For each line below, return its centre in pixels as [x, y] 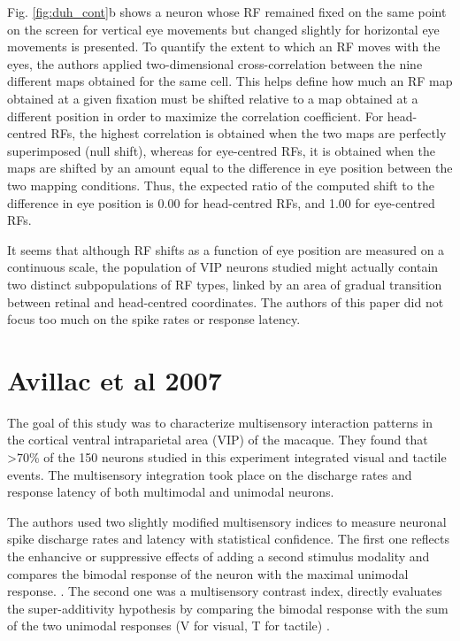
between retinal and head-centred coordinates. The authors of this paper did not [226, 301]
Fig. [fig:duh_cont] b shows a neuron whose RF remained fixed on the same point [227, 12]
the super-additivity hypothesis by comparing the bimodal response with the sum [228, 608]
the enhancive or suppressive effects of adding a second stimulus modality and [218, 556]
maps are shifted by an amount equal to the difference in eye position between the [230, 168]
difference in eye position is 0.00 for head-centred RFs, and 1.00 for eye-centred [221, 202]
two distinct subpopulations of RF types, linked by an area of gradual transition [225, 284]
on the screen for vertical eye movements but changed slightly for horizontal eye [223, 29]
